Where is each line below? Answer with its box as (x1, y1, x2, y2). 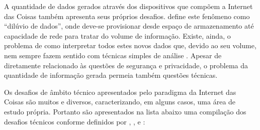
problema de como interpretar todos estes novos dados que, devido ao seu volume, (4, 40, 256, 51)
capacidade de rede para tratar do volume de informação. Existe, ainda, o (4, 30, 231, 41)
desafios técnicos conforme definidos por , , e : (4, 116, 145, 126)
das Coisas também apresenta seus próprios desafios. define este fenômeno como (4, 11, 250, 21)
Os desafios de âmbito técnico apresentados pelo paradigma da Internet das (4, 86, 236, 97)
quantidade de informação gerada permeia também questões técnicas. (4, 70, 218, 80)
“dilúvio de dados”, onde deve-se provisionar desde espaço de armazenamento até (4, 21, 254, 31)
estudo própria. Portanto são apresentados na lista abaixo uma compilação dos (4, 106, 246, 116)
